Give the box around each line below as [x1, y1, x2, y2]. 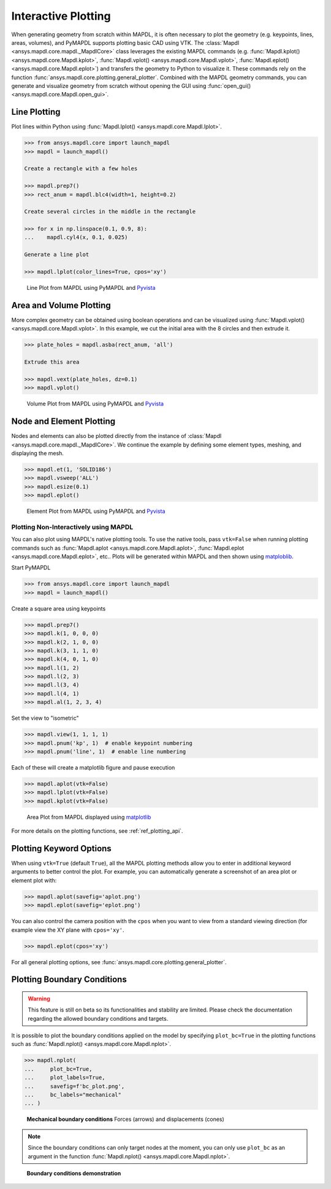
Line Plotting [11, 107, 61, 117]
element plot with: [11, 876, 57, 884]
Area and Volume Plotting [11, 300, 112, 310]
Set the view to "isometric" [11, 714, 79, 722]
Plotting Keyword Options [11, 843, 112, 854]
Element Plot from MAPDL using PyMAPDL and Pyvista [26, 507, 165, 515]
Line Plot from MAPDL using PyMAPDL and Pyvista [26, 284, 156, 292]
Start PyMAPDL [11, 564, 51, 571]
